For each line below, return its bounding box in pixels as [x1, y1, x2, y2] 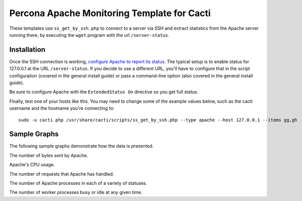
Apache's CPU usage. [9, 162, 55, 168]
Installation [9, 45, 45, 54]
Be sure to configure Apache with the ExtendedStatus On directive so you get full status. [9, 89, 199, 95]
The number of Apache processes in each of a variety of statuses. [9, 180, 147, 186]
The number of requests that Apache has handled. [9, 171, 114, 177]
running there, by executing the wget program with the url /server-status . [9, 32, 170, 38]
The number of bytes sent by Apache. [9, 152, 88, 158]
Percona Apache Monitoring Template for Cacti [9, 8, 211, 19]
